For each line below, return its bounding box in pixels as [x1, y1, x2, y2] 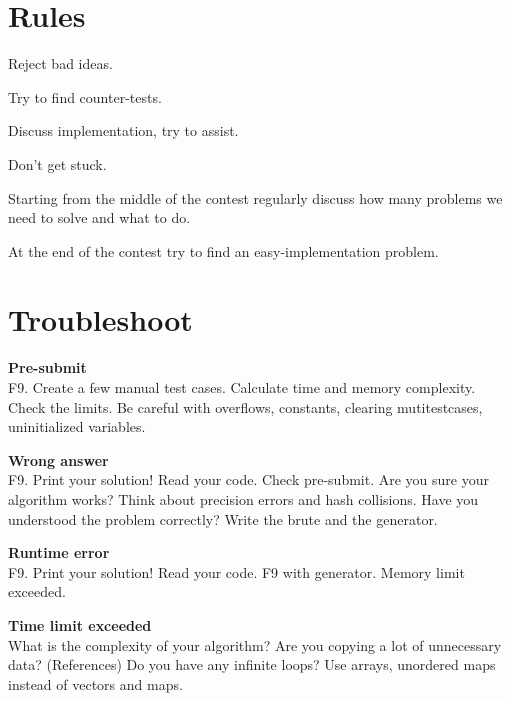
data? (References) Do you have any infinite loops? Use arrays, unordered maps [8, 654, 496, 675]
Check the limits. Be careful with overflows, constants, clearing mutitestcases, [8, 396, 483, 417]
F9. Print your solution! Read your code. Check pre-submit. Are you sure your [8, 469, 489, 490]
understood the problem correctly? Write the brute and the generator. [8, 508, 438, 529]
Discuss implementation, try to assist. [8, 120, 239, 141]
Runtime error [8, 542, 110, 563]
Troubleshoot [8, 299, 193, 340]
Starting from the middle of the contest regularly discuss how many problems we [8, 187, 503, 208]
